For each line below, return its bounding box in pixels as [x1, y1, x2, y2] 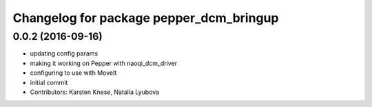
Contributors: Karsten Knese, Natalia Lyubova [30, 88, 160, 96]
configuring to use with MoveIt [30, 69, 117, 77]
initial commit [30, 78, 68, 86]
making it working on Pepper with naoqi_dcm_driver [30, 59, 178, 67]
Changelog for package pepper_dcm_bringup [12, 10, 279, 25]
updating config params [30, 49, 99, 58]
